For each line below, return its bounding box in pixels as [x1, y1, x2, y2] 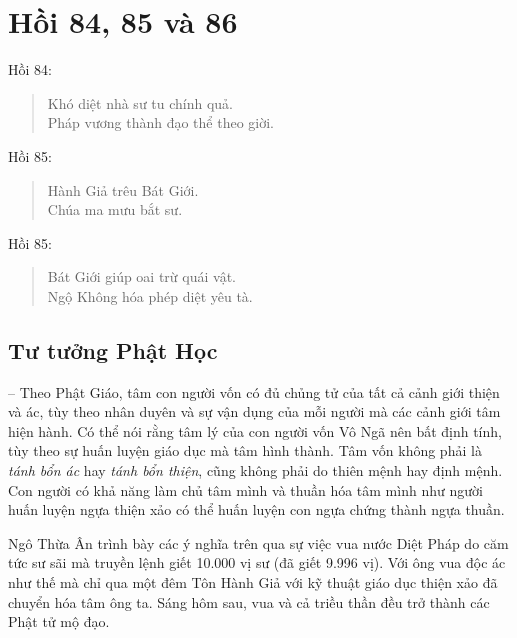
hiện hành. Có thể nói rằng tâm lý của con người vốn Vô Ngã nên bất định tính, [8, 420, 502, 441]
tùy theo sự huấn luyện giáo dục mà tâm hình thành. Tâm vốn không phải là [8, 440, 482, 461]
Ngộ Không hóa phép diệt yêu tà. [47, 285, 253, 306]
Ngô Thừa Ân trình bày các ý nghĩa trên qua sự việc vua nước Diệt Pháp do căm [8, 532, 509, 553]
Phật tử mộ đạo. [8, 611, 110, 632]
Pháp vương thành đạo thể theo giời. [47, 112, 274, 133]
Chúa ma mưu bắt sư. [47, 199, 183, 220]
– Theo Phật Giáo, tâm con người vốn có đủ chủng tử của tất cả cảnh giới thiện [8, 381, 500, 402]
